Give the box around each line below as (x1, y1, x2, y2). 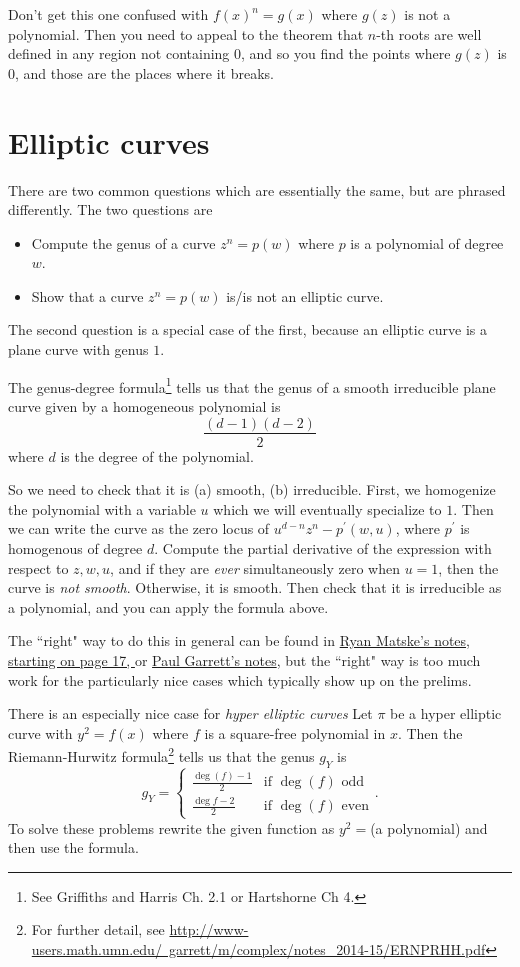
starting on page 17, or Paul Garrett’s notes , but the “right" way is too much (8, 649, 481, 670)
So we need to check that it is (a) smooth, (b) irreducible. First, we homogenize (8, 479, 496, 500)
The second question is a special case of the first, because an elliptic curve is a (8, 319, 487, 340)
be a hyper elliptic (390, 703, 502, 724)
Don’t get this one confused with (8, 4, 209, 24)
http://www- (169, 919, 249, 940)
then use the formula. (8, 837, 139, 858)
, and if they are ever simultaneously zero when (110, 557, 400, 578)
